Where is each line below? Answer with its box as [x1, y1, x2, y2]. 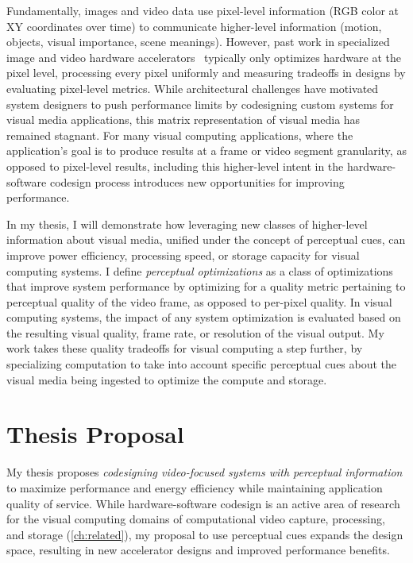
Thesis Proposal [6, 418, 184, 450]
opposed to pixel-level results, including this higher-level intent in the [6, 157, 344, 174]
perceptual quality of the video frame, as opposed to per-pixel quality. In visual [6, 293, 392, 310]
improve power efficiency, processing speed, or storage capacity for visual [6, 246, 360, 263]
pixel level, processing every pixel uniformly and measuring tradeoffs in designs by [6, 64, 406, 81]
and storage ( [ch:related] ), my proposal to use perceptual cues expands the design [6, 526, 403, 542]
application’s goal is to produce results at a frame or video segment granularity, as [6, 142, 407, 159]
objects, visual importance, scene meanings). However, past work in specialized [6, 33, 390, 50]
